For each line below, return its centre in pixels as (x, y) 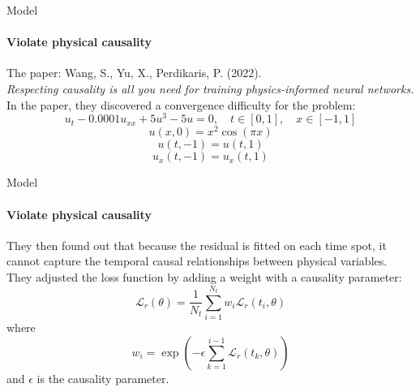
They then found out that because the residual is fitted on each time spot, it (197, 245)
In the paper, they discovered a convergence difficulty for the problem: (181, 104)
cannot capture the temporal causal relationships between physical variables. (197, 261)
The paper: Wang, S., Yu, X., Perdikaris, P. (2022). (134, 73)
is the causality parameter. (103, 378)
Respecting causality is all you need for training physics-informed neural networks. (210, 88)
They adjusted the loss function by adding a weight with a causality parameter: (204, 276)
